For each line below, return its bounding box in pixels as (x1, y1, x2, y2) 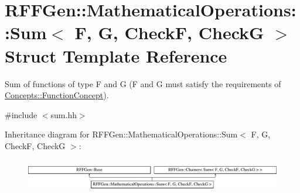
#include (5, 108, 37, 120)
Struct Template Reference (5, 43, 227, 67)
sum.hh (50, 108, 77, 120)
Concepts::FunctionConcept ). (5, 89, 109, 101)
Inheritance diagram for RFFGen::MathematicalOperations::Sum (5, 128, 238, 140)
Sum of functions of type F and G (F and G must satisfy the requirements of (5, 77, 281, 89)
